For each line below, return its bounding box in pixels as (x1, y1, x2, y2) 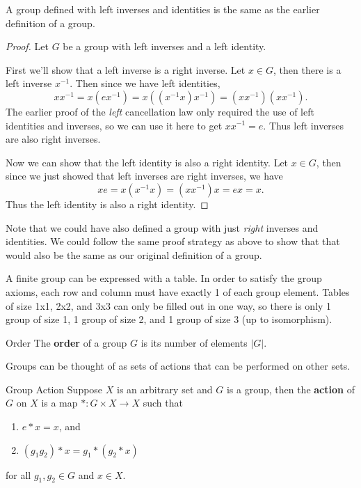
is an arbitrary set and (117, 381, 213, 396)
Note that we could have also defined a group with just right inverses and (6, 220, 319, 235)
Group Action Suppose (6, 381, 103, 396)
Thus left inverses (268, 118, 344, 132)
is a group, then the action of (226, 381, 355, 396)
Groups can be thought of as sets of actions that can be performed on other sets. (6, 359, 351, 373)
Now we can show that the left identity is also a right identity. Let (6, 155, 289, 169)
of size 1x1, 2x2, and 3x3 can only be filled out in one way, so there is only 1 (6, 298, 332, 313)
